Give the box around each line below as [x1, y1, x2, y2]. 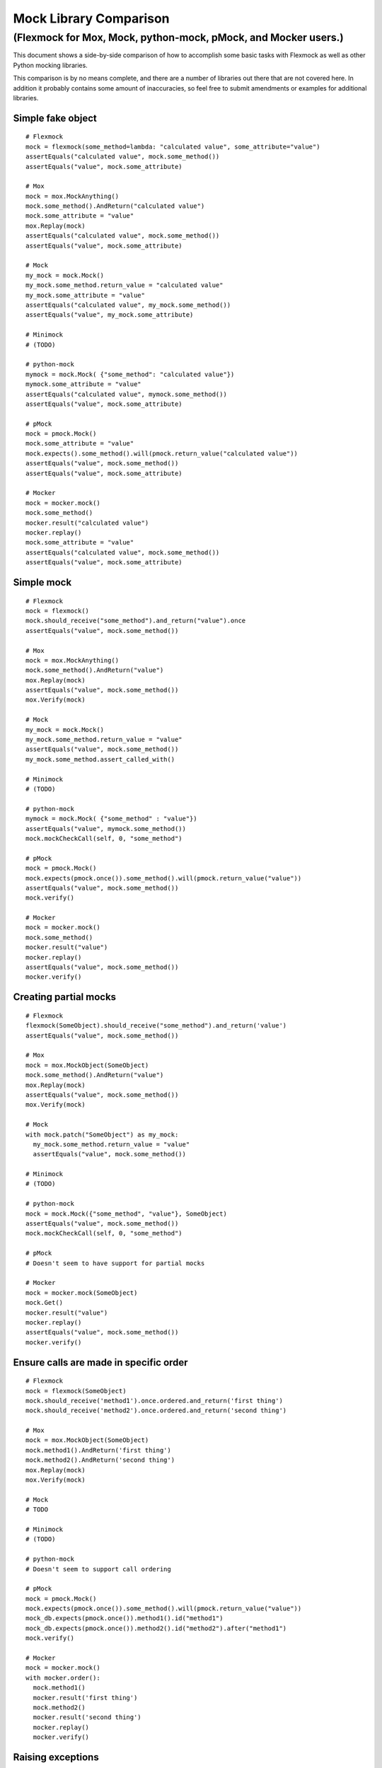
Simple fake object [13, 112, 97, 124]
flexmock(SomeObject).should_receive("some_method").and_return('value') [25, 1022, 287, 1030]
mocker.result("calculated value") [25, 518, 149, 527]
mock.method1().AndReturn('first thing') [25, 1446, 171, 1454]
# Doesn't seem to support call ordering [25, 1565, 171, 1573]
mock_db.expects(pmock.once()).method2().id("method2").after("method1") [25, 1624, 287, 1632]
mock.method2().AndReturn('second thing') [25, 1456, 175, 1464]
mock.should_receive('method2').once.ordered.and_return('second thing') [25, 1407, 287, 1414]
